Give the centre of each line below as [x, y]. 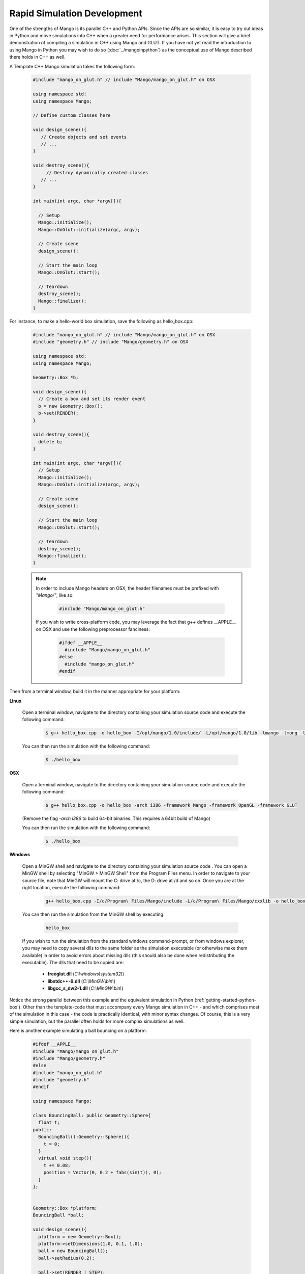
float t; [49, 1123]
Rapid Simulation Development [76, 13]
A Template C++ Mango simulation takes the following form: [72, 66]
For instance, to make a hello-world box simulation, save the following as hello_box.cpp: [101, 321]
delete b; [51, 442]
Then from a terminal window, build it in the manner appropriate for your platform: [95, 692]
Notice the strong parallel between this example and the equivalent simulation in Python [101, 1000]
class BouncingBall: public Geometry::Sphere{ [92, 1116]
